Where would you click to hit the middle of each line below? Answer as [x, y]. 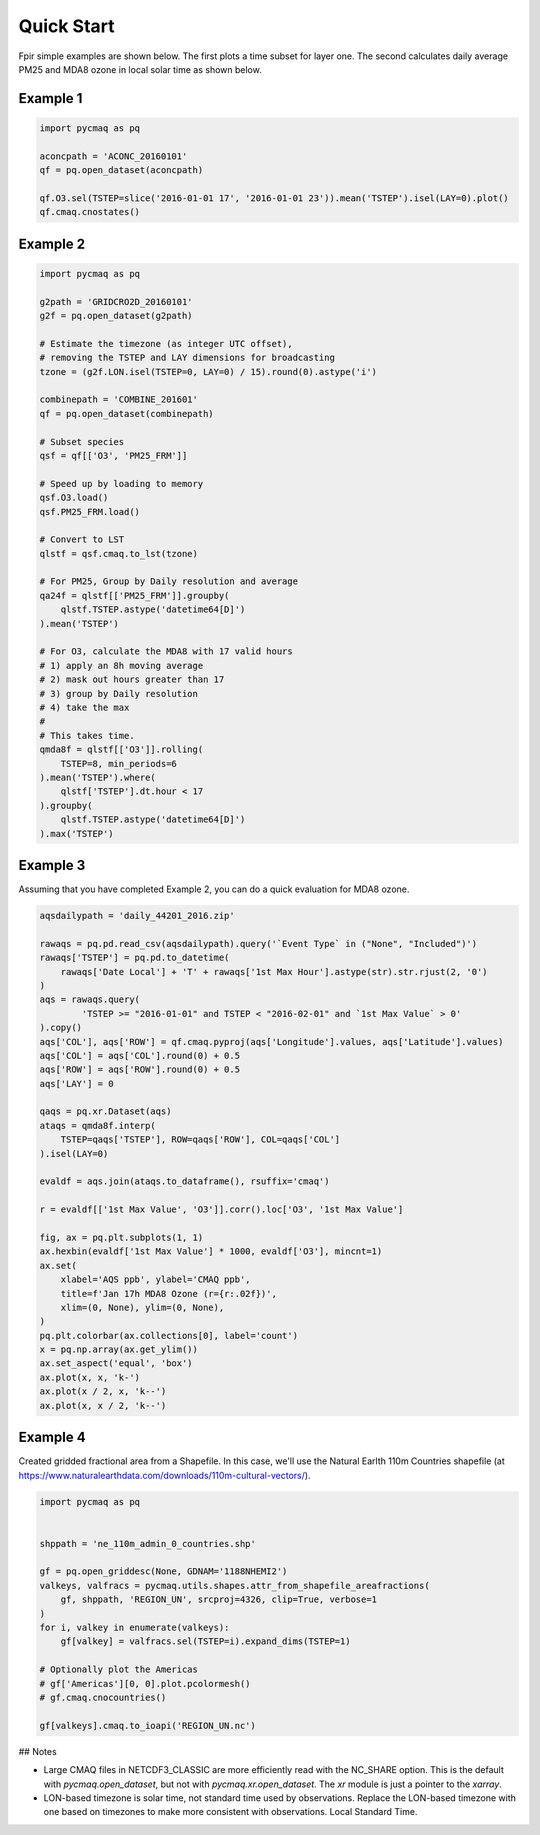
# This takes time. [87, 735]
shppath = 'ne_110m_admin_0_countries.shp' [148, 1543]
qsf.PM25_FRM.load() [89, 511]
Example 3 [52, 865]
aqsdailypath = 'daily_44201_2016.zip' [137, 915]
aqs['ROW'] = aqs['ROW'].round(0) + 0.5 [139, 1069]
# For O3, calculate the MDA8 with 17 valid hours [166, 651]
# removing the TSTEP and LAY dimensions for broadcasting [187, 358]
